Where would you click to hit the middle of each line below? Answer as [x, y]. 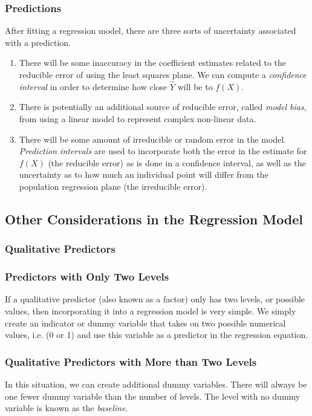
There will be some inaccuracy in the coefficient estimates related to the [153, 63]
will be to [195, 86]
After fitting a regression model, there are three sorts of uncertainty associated [151, 31]
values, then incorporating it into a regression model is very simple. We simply [151, 311]
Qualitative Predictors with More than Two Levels [131, 361]
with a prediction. [38, 42]
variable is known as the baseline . [67, 408]
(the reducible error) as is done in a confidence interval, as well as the [177, 162]
